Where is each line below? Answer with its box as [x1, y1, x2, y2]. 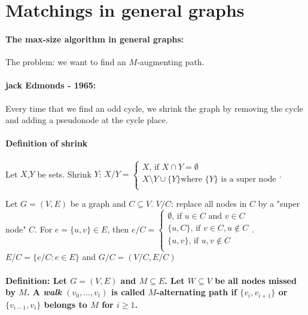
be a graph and [70, 197, 126, 210]
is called [111, 286, 145, 298]
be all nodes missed [215, 274, 297, 286]
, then [107, 223, 129, 236]
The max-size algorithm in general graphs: [5, 32, 184, 45]
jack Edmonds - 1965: [5, 79, 96, 91]
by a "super [258, 197, 300, 210]
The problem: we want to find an [5, 56, 126, 68]
